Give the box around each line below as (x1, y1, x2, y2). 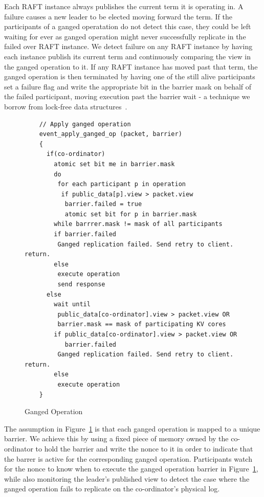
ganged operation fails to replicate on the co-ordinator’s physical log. (4, 483, 220, 494)
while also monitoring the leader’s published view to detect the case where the (4, 473, 250, 484)
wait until (54, 301, 91, 308)
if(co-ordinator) (46, 150, 105, 158)
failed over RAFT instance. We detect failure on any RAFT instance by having (4, 41, 253, 52)
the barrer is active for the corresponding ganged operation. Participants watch (4, 453, 252, 464)
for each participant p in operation (57, 180, 186, 188)
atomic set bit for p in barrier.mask (64, 210, 197, 218)
